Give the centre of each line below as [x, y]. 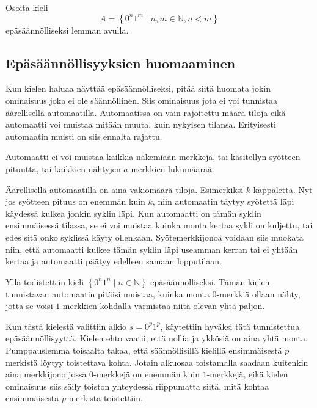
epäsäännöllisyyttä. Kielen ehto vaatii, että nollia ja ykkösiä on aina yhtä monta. [157, 338]
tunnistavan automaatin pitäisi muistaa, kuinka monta [107, 293]
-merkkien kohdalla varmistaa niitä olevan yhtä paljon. [162, 306]
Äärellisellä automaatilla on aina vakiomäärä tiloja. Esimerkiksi [125, 189]
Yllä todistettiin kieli [45, 281]
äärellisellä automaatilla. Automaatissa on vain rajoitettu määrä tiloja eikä [146, 112]
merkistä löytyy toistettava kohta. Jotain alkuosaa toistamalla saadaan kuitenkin [157, 362]
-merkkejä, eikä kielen [247, 374]
